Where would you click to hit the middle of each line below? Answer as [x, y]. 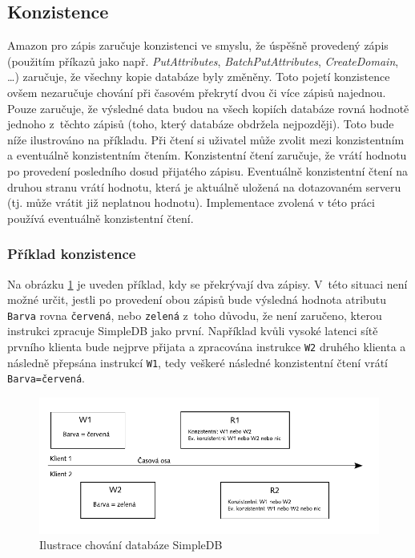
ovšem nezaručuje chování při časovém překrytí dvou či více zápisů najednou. [197, 92]
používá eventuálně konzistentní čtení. [101, 218]
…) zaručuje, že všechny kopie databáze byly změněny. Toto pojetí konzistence [199, 77]
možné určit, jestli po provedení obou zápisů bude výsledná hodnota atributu [197, 299]
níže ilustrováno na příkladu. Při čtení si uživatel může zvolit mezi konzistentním [206, 139]
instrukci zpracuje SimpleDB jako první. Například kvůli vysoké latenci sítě [193, 331]
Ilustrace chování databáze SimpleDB [131, 545]
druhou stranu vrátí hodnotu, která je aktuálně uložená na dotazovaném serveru [204, 186]
